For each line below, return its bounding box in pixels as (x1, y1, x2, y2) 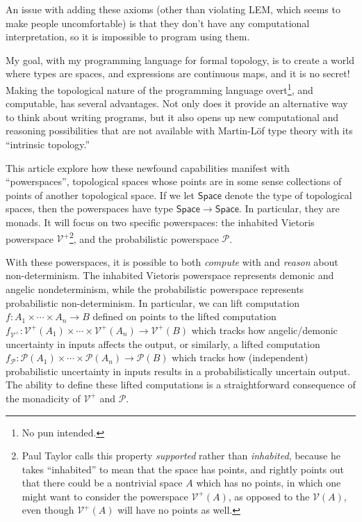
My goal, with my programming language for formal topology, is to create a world (6, 52, 354, 67)
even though (22, 503, 74, 517)
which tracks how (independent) (172, 350, 308, 365)
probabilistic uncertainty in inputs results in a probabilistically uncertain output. (6, 363, 351, 378)
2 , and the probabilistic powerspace (69, 229, 219, 246)
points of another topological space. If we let (6, 187, 195, 202)
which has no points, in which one (196, 475, 341, 490)
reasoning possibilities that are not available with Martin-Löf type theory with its (6, 123, 353, 138)
